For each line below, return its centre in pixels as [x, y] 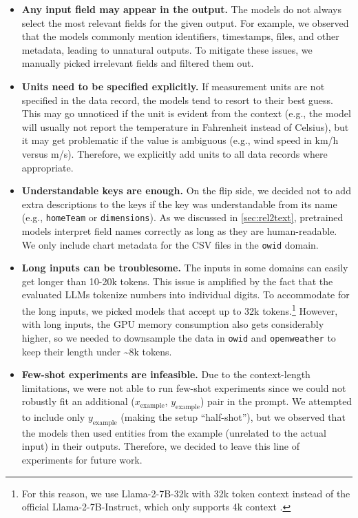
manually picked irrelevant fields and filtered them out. [138, 63]
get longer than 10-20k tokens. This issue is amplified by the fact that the [177, 281]
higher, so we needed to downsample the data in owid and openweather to [179, 337]
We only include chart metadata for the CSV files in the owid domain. [170, 244]
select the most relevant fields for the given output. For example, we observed [185, 22]
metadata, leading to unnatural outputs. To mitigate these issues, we [167, 49]
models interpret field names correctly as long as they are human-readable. [179, 230]
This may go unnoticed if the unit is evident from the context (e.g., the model [186, 113]
